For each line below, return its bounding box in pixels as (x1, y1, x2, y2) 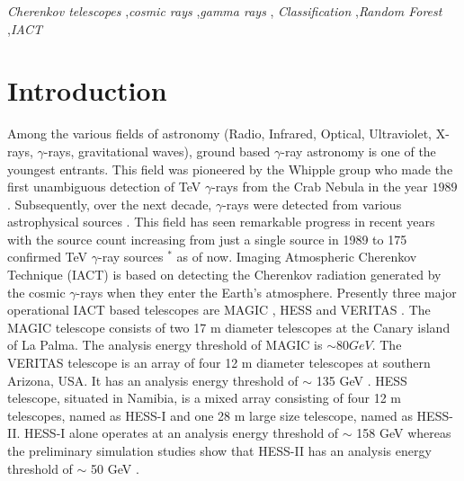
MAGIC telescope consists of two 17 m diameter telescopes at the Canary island (7, 317, 451, 336)
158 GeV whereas (356, 423, 451, 442)
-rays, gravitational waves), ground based (43, 141, 271, 160)
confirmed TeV (7, 247, 88, 266)
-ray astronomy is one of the (281, 141, 436, 160)
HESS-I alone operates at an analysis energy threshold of (24, 423, 339, 442)
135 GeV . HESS (316, 370, 407, 389)
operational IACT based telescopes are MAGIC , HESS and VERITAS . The (7, 300, 431, 319)
